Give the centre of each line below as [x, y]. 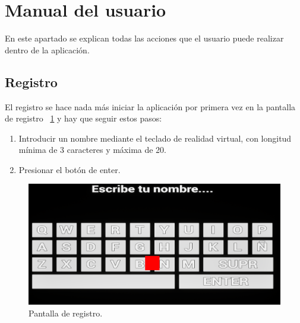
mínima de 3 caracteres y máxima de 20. [93, 150]
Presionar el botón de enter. [70, 169]
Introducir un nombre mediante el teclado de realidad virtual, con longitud [155, 138]
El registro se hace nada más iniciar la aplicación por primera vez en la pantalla [150, 106]
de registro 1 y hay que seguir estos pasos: [83, 118]
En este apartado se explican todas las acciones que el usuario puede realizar [144, 38]
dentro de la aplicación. [47, 49]
